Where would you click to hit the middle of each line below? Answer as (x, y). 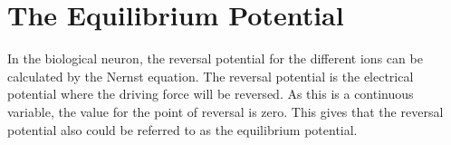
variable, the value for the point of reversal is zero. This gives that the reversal (225, 111)
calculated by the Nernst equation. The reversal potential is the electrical (211, 76)
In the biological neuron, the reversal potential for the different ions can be (215, 58)
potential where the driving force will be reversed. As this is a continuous (211, 94)
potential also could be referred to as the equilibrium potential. (182, 129)
